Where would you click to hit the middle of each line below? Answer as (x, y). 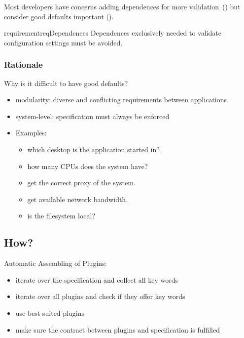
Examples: (31, 133)
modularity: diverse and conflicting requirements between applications (121, 100)
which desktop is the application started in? (93, 149)
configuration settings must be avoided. (63, 42)
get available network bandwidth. (78, 199)
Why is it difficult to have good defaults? (66, 83)
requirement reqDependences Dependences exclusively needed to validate (113, 33)
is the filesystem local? (61, 216)
